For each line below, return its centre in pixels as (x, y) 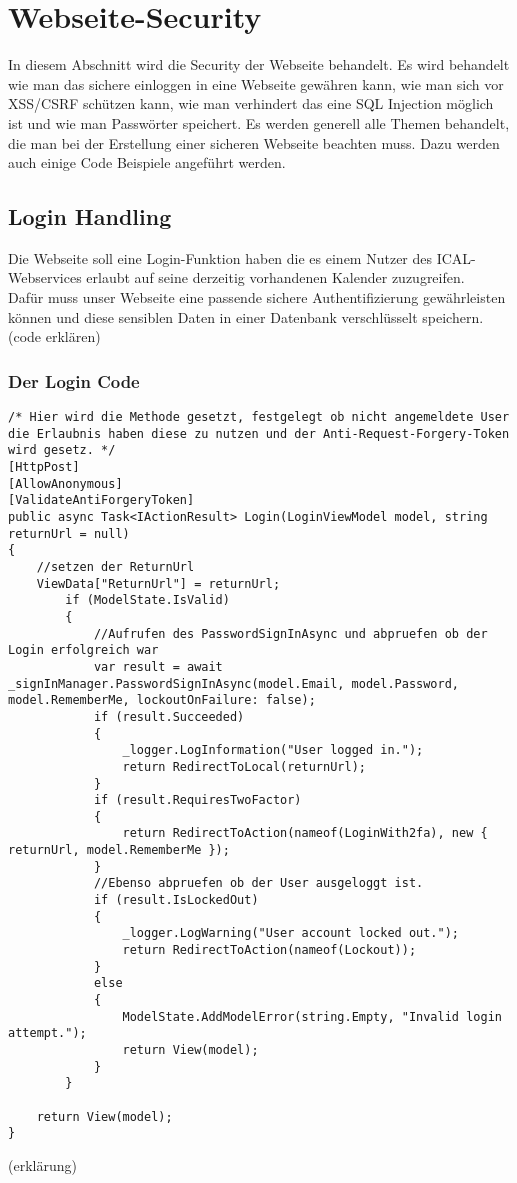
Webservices (45, 277)
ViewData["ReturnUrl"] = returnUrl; (158, 583)
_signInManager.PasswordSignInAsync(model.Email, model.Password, (234, 683)
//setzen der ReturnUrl (115, 566)
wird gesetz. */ (62, 450)
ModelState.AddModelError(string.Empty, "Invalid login (312, 1016)
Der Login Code (74, 380)
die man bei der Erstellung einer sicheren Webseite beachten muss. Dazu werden (254, 142)
